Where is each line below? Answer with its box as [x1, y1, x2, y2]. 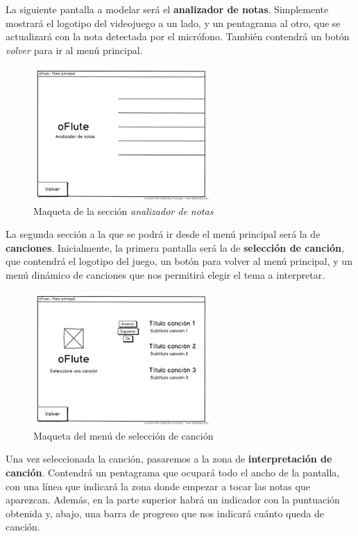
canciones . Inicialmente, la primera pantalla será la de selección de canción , [6, 240, 344, 254]
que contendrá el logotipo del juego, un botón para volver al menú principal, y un [6, 254, 352, 268]
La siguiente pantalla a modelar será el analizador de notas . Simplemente [6, 2, 329, 16]
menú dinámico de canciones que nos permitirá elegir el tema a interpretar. [6, 267, 325, 282]
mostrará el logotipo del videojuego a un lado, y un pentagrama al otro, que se [6, 15, 341, 30]
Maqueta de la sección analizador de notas [33, 203, 214, 218]
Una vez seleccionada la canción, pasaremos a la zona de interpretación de [6, 451, 332, 466]
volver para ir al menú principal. [6, 42, 143, 57]
